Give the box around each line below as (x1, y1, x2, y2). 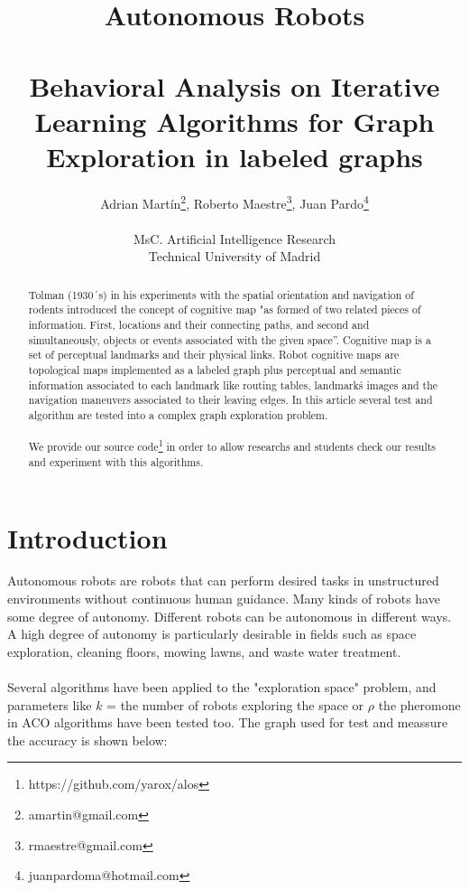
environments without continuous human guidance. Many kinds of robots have (7, 589, 440, 608)
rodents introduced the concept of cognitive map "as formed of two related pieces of (28, 302, 421, 317)
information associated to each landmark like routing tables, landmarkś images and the (28, 377, 438, 392)
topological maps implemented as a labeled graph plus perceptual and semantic (28, 361, 401, 377)
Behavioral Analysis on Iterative (29, 67, 440, 104)
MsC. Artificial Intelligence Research (133, 229, 336, 248)
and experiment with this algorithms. (28, 454, 204, 469)
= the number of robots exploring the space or (106, 695, 364, 714)
